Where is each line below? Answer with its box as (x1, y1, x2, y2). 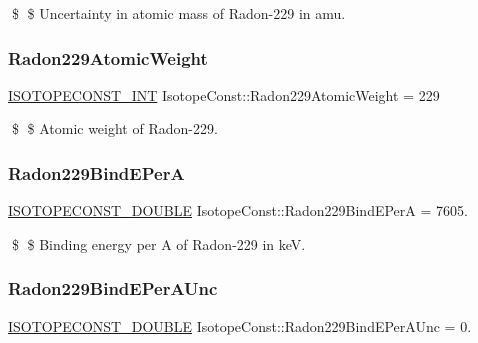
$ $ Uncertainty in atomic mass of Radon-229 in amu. (11, 3, 346, 23)
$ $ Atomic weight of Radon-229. (11, 118, 218, 139)
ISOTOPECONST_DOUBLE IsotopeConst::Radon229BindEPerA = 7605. (8, 200, 468, 221)
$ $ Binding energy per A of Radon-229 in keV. (11, 233, 306, 254)
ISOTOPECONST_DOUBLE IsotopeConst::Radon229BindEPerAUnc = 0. (8, 315, 472, 336)
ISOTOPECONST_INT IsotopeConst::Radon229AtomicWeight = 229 (8, 84, 440, 105)
